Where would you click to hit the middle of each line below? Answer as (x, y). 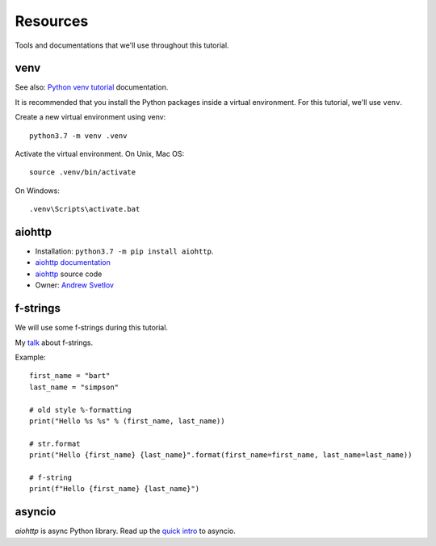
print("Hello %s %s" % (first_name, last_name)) (127, 421)
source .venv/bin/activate (83, 172)
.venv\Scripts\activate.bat (85, 209)
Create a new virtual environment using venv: (90, 117)
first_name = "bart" (70, 376)
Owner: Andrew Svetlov (75, 285)
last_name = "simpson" (74, 387)
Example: (30, 357)
